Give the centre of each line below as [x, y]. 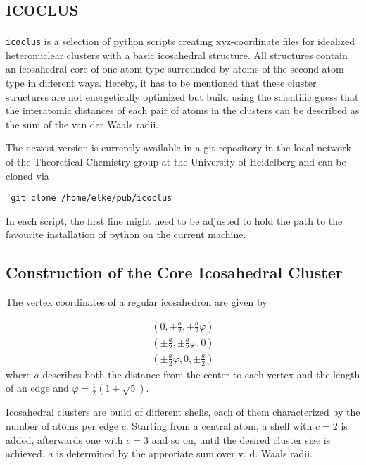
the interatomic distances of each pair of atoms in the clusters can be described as [183, 110]
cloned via [27, 175]
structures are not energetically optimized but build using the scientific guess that [182, 96]
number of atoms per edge [62, 426]
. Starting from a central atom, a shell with [219, 426]
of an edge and [37, 388]
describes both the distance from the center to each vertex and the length [201, 374]
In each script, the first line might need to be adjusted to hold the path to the [174, 220]
